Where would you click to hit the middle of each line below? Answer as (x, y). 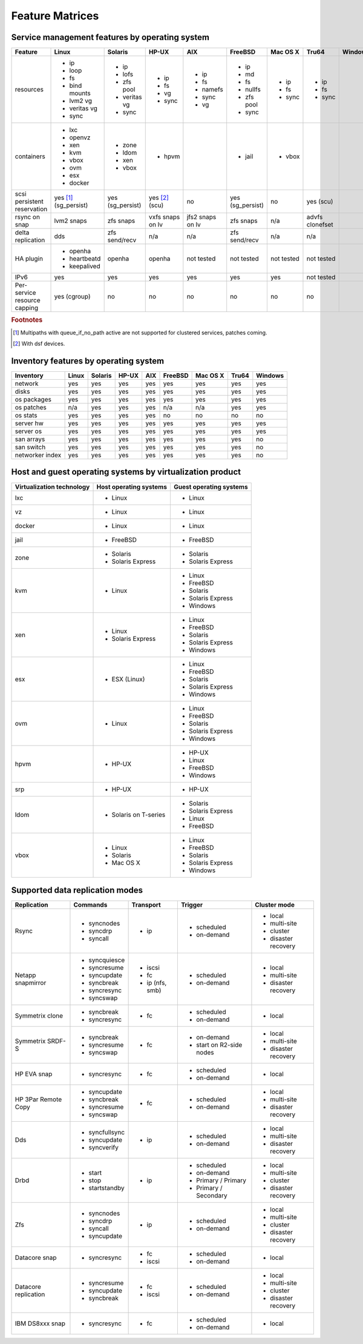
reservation (31, 209)
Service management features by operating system (110, 37)
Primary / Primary (221, 1180)
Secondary (212, 1196)
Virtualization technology (52, 486)
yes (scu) (320, 202)
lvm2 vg (81, 101)
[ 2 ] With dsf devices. (39, 344)
